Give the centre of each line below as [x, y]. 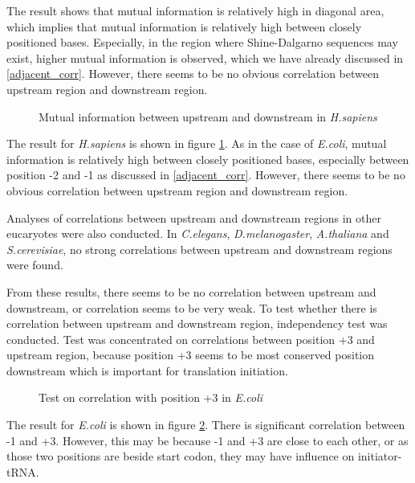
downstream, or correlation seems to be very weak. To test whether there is [192, 307]
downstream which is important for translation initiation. [147, 370]
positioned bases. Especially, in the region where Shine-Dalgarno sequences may [202, 42]
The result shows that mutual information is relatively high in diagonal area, [195, 10]
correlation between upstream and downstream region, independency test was [197, 323]
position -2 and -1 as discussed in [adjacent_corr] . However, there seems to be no [206, 175]
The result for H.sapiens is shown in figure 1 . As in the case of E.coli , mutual [197, 143]
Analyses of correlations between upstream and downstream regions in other [194, 217]
